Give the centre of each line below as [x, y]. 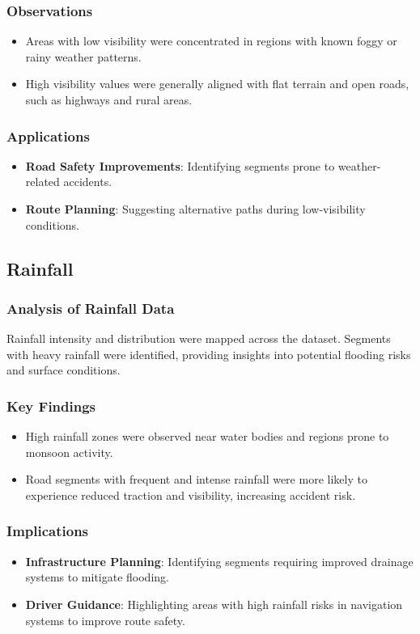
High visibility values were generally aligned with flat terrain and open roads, [217, 84]
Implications [48, 531]
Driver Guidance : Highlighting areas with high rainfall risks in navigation [214, 604]
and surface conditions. [64, 370]
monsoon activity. [69, 452]
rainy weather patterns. [83, 56]
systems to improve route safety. [105, 620]
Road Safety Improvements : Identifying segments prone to [180, 165]
